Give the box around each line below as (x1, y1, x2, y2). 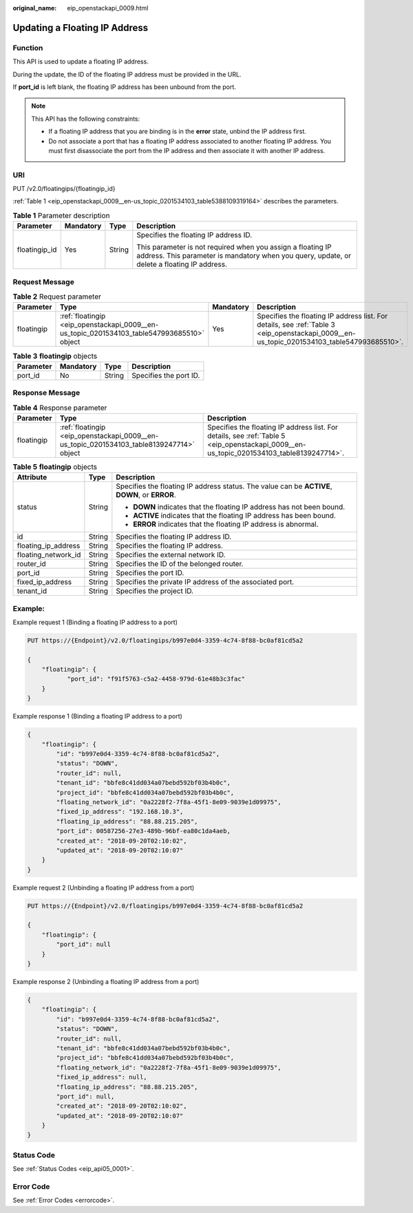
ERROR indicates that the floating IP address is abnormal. (133, 519, 319, 529)
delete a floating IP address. (136, 259, 227, 269)
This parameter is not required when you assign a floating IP (136, 242, 332, 252)
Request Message (12, 277, 75, 286)
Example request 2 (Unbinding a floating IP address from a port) (12, 883, 195, 892)
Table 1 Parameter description (12, 211, 110, 220)
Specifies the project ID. (116, 586, 194, 596)
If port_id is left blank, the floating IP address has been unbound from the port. (12, 83, 237, 91)
